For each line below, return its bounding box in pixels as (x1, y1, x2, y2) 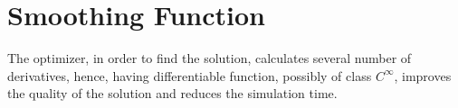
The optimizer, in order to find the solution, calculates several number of (7, 49, 412, 67)
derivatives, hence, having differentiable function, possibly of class (7, 66, 372, 85)
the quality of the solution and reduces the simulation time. (7, 84, 338, 103)
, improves (394, 66, 452, 85)
